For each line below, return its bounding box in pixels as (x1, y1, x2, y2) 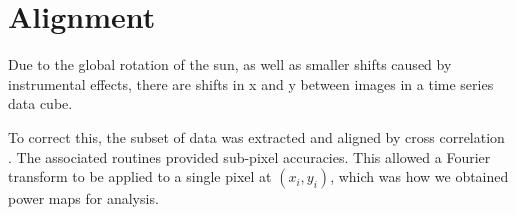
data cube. (8, 93, 73, 114)
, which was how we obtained (330, 166, 509, 187)
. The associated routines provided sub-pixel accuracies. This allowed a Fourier (8, 146, 491, 167)
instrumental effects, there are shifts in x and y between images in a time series (8, 73, 494, 94)
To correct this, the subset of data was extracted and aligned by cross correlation (8, 126, 505, 147)
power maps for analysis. (8, 188, 159, 209)
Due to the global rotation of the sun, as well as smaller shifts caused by (8, 54, 452, 75)
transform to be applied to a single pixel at (8, 166, 272, 187)
